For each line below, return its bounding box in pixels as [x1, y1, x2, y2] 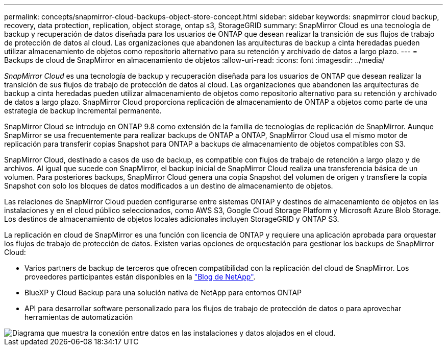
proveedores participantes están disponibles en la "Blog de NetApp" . [24, 272, 256, 281]
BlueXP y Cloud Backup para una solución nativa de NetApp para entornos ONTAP [24, 288, 302, 297]
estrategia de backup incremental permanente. [4, 106, 162, 115]
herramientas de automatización [24, 313, 133, 321]
